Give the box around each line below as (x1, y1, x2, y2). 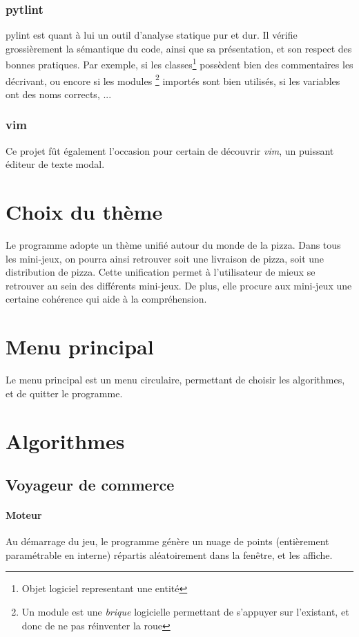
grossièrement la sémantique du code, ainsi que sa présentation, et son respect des (6, 41, 352, 55)
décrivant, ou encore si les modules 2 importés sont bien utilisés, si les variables (6, 71, 340, 88)
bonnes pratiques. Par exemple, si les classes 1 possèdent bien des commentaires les (6, 55, 353, 72)
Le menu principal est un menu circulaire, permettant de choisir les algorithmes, (6, 372, 345, 387)
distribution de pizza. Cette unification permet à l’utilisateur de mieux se (6, 265, 316, 279)
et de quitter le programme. (6, 386, 123, 400)
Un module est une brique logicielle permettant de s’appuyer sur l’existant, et (21, 605, 349, 619)
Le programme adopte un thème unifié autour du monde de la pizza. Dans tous (6, 238, 341, 252)
